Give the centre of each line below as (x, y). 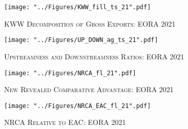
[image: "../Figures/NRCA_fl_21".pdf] (70, 73)
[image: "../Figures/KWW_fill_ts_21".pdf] (78, 7)
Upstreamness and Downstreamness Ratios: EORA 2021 (94, 56)
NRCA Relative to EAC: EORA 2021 (65, 122)
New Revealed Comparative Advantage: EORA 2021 (89, 89)
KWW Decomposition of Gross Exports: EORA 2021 (90, 23)
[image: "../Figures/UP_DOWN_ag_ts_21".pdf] (81, 40)
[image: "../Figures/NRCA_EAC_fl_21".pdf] (78, 106)
